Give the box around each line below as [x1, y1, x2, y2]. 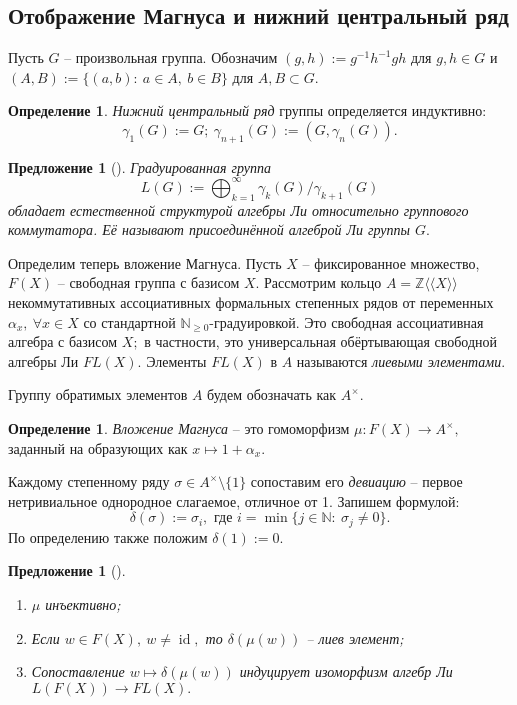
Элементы [146, 350, 207, 371]
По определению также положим [8, 526, 208, 547]
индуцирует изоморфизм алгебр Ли [239, 661, 453, 682]
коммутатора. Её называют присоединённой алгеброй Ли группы [8, 219, 410, 240]
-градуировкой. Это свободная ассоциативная [209, 311, 484, 332]
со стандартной [83, 311, 176, 332]
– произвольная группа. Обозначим [64, 47, 278, 68]
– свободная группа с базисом [57, 272, 240, 293]
